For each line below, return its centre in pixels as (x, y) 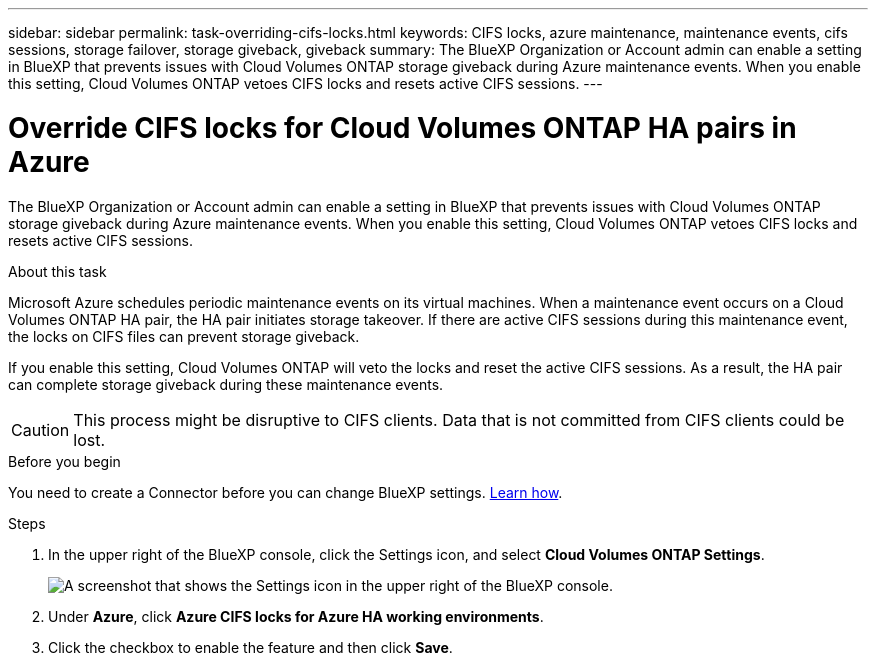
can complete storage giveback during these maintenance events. (226, 384)
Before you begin (64, 461)
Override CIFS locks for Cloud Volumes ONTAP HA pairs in (402, 127)
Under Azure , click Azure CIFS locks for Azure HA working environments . (296, 616)
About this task (57, 271)
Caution (40, 429)
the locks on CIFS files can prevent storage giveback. (184, 336)
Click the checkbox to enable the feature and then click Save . (250, 647)
